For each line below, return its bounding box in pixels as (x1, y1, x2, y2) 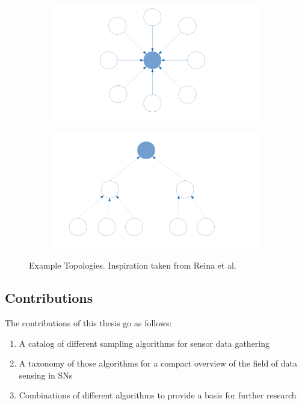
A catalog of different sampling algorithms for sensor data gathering (19, 336, 270, 349)
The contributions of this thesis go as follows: (5, 316, 172, 329)
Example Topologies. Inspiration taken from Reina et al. (29, 259, 236, 272)
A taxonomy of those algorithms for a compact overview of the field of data (19, 357, 298, 370)
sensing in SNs (19, 368, 73, 381)
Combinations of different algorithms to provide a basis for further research (19, 389, 297, 401)
